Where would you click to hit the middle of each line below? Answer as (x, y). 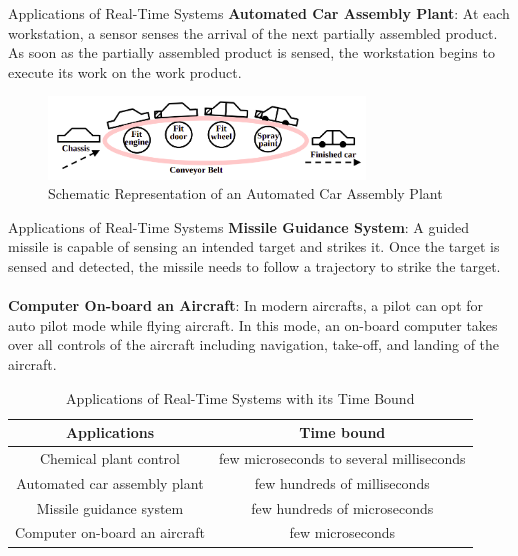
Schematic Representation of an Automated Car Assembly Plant (245, 193)
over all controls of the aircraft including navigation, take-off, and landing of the (254, 344)
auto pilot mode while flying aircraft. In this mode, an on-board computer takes (253, 324)
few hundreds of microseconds (342, 507)
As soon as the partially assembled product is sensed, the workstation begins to (251, 52)
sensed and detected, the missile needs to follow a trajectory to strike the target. (254, 265)
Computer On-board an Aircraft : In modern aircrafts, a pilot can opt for (246, 305)
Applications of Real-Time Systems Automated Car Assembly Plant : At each (259, 13)
